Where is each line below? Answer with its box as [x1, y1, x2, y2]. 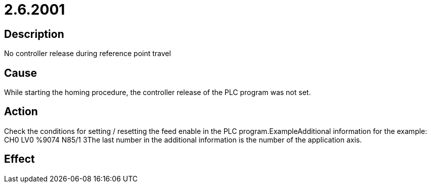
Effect [4, 153, 35, 166]
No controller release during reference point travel [4, 49, 171, 58]
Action [4, 105, 38, 118]
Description [4, 27, 64, 40]
